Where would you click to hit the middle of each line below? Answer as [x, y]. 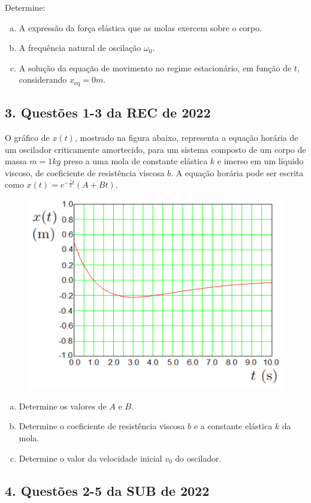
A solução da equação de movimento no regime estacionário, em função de [155, 67]
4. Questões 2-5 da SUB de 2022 [107, 490]
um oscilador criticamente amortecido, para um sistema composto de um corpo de [155, 149]
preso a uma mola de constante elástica [135, 161]
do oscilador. [198, 458]
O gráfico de [27, 138]
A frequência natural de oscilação [80, 48]
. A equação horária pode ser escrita [237, 172]
